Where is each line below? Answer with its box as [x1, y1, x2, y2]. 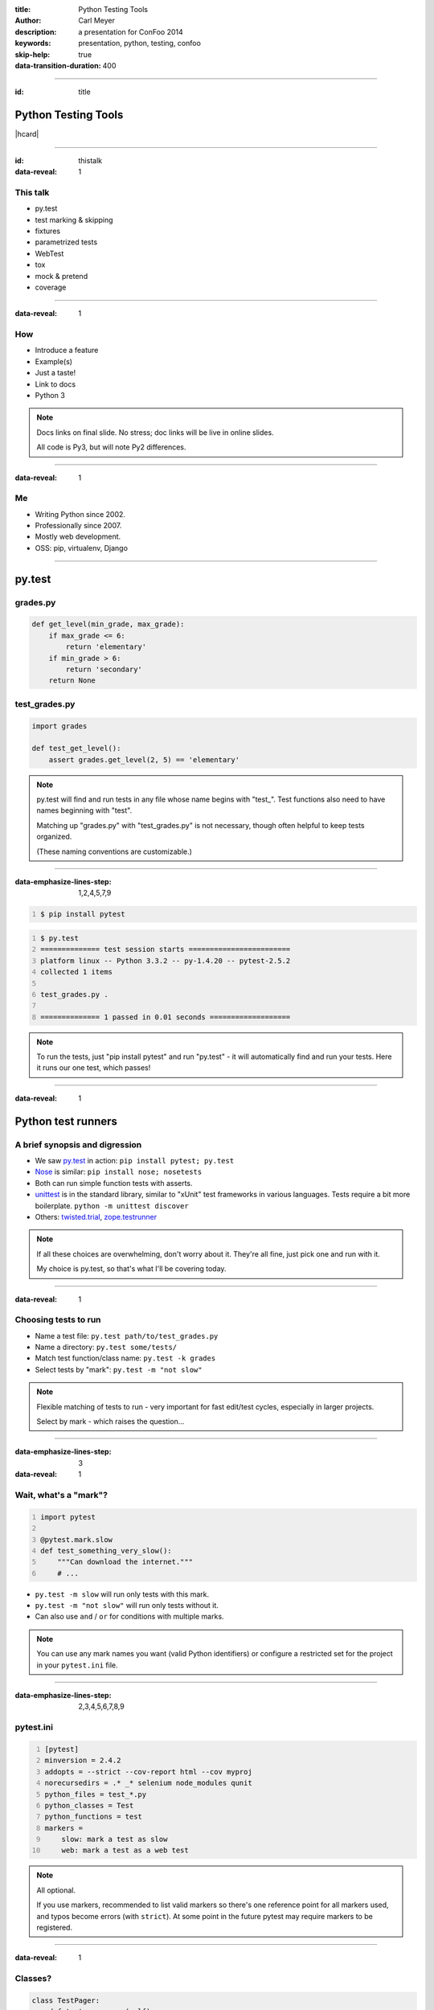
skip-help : [14, 49, 51, 59]
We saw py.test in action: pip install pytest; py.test [35, 1156, 235, 1166]
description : [14, 27, 57, 36]
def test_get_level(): [31, 744, 121, 753]
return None [48, 676, 96, 685]
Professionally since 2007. [35, 521, 122, 531]
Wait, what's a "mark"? [14, 1489, 108, 1500]
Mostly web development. [35, 531, 121, 542]
